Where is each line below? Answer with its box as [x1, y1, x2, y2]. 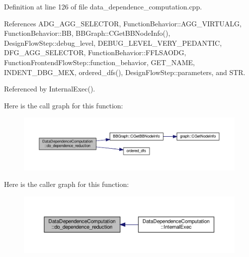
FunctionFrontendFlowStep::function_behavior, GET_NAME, [4, 57, 195, 67]
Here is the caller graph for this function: [4, 179, 129, 189]
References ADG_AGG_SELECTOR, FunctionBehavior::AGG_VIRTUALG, [4, 18, 242, 28]
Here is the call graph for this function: [4, 100, 123, 110]
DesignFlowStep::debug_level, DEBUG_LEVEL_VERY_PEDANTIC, [4, 37, 222, 48]
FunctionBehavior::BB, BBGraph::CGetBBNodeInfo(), [4, 28, 170, 38]
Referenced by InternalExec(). [4, 84, 95, 94]
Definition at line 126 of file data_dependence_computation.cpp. [4, 1, 202, 11]
